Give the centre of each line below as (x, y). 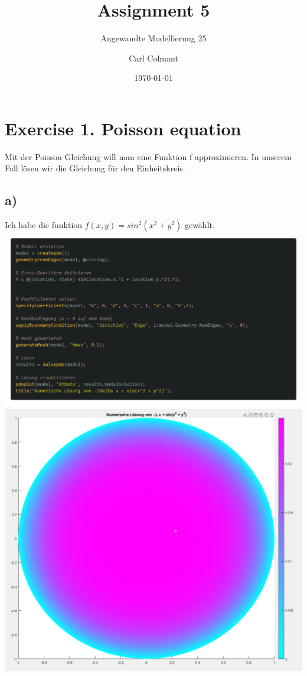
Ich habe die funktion (44, 225)
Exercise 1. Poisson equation (123, 128)
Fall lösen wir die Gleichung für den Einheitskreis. (95, 168)
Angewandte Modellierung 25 (153, 38)
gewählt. (200, 225)
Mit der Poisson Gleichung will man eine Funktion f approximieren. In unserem (148, 156)
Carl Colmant (153, 58)
